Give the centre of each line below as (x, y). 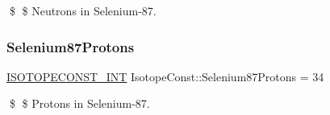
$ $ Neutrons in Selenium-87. (83, 10)
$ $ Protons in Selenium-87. (79, 103)
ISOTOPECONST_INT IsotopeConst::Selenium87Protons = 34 (165, 76)
